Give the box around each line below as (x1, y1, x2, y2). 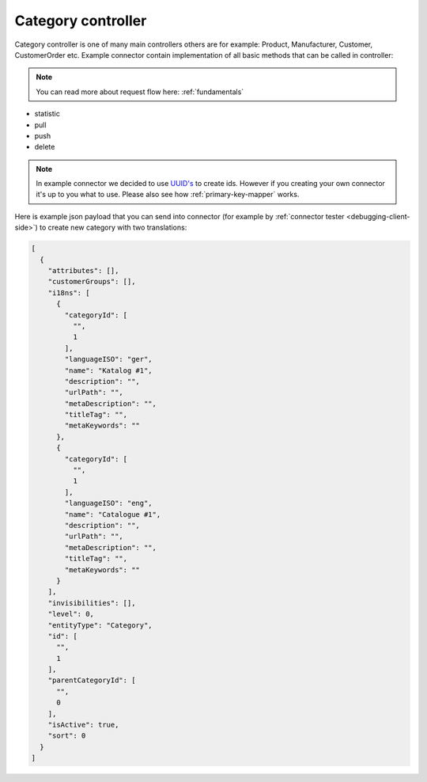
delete (34, 142, 55, 152)
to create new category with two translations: (40, 222, 187, 233)
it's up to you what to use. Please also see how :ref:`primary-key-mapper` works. (36, 190, 300, 199)
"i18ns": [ (47, 288, 90, 297)
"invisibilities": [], (47, 598, 136, 607)
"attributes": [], (47, 266, 119, 275)
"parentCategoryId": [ (47, 676, 136, 685)
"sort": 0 (47, 731, 86, 740)
